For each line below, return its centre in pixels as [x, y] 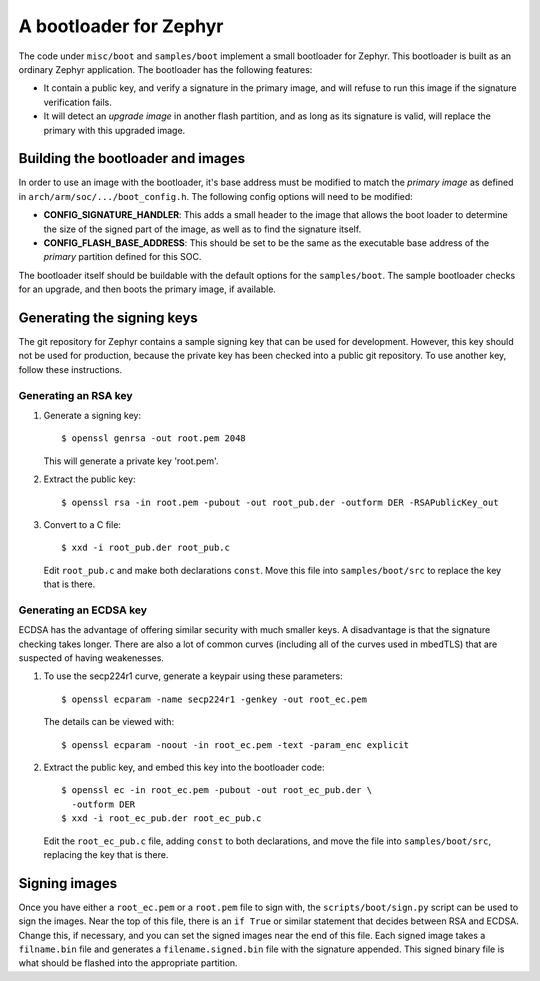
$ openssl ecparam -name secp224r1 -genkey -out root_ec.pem [214, 699]
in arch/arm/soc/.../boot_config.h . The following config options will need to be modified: [216, 196]
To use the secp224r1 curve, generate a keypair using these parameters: [193, 676]
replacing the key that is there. [106, 854]
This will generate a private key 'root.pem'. [131, 461]
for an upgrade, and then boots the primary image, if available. [147, 289]
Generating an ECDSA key [83, 610]
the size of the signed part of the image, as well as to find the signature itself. [202, 229]
